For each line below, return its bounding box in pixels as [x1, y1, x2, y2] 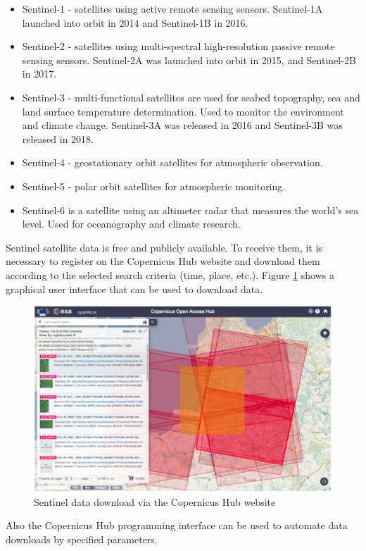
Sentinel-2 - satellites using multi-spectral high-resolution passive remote [22, 39, 335, 54]
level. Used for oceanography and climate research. [22, 216, 241, 231]
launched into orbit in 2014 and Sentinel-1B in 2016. [22, 15, 248, 30]
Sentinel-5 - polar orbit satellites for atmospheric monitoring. [22, 178, 286, 193]
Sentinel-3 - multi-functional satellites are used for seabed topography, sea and [22, 89, 360, 104]
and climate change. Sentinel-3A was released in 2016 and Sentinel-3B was [22, 118, 343, 132]
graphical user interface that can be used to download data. [6, 281, 263, 296]
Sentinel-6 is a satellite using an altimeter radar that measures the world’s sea [22, 202, 359, 217]
